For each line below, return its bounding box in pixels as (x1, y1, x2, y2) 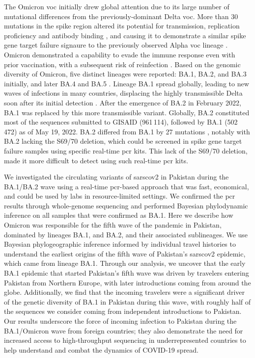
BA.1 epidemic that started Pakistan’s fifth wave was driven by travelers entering (4, 268, 249, 278)
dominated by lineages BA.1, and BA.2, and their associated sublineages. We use (4, 229, 248, 239)
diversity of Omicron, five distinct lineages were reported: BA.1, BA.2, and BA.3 (4, 69, 247, 79)
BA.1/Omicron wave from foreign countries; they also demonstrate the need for (4, 325, 243, 335)
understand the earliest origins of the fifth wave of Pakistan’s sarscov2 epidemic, (4, 248, 246, 258)
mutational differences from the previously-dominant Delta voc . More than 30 (4, 11, 238, 21)
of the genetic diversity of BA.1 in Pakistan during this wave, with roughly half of (4, 296, 251, 307)
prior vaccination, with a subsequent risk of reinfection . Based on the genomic (4, 59, 241, 69)
